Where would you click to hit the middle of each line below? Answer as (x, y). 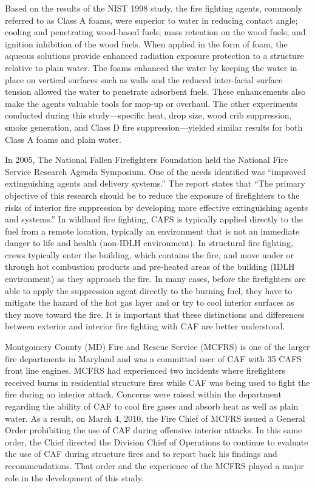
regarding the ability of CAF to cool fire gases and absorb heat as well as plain (152, 406)
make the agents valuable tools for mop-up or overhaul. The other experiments (151, 103)
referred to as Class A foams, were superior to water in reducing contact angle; (151, 20)
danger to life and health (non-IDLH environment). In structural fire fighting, (149, 243)
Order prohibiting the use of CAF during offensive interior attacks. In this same (154, 430)
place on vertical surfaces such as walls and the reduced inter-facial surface (144, 79)
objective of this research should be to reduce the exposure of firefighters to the (152, 195)
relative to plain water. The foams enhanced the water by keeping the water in (151, 67)
